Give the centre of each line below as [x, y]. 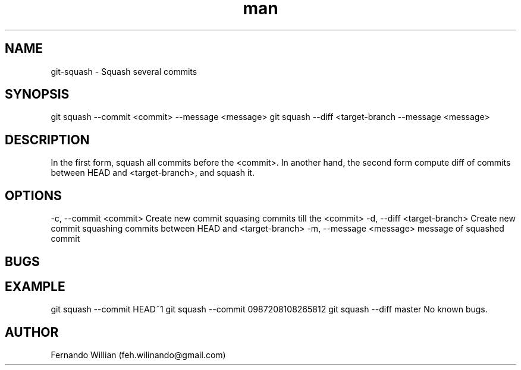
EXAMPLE [35, 286]
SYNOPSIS [37, 94]
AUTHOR [32, 332]
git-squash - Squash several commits [124, 71]
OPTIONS [33, 195]
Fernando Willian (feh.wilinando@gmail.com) [138, 355]
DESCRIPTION [47, 140]
